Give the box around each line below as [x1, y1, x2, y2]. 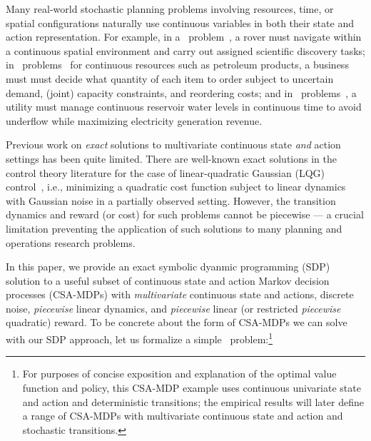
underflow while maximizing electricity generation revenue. [6, 113, 263, 128]
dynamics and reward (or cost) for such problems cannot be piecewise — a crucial [6, 207, 364, 222]
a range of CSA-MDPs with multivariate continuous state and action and [22, 408, 343, 423]
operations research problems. [6, 235, 136, 250]
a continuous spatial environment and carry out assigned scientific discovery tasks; [6, 43, 365, 58]
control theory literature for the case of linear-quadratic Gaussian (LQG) [6, 165, 325, 180]
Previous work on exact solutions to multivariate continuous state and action [6, 137, 341, 152]
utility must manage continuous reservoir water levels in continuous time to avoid [6, 99, 362, 114]
